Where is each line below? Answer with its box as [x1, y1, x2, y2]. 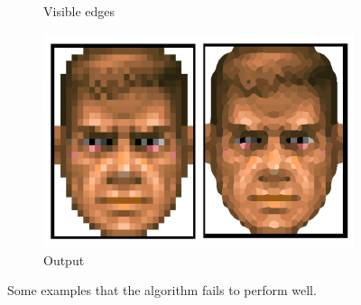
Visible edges [43, 2, 116, 20]
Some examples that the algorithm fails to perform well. [7, 281, 317, 300]
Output [43, 250, 85, 269]
